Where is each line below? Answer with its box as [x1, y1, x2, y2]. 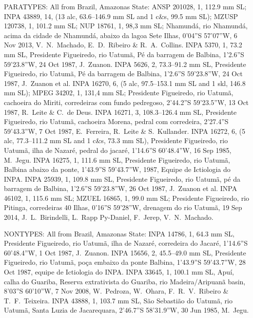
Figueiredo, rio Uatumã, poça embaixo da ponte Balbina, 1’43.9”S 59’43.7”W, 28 [4, 257, 246, 267]
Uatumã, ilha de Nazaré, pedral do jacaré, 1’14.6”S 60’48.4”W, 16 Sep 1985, [4, 145, 232, 155]
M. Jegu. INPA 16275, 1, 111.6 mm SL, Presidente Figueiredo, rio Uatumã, [4, 154, 230, 165]
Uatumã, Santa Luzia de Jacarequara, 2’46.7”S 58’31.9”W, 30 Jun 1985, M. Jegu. [4, 305, 249, 315]
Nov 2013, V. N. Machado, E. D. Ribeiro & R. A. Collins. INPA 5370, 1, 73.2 [4, 40, 242, 50]
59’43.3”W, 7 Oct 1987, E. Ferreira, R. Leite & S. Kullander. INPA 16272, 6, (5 [4, 126, 246, 136]
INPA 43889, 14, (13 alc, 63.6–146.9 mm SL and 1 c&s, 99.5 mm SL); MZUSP [4, 11, 238, 21]
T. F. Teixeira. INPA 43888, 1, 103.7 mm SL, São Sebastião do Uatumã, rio [4, 295, 233, 305]
